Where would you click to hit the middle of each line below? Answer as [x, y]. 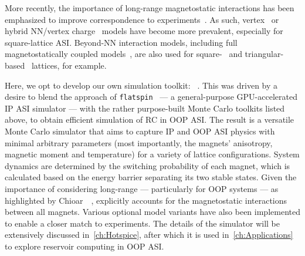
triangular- [264, 54]
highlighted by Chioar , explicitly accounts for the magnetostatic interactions [146, 200]
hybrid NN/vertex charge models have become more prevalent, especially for [144, 31]
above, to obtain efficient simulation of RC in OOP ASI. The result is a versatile [150, 119]
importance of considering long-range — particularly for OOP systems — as [142, 188]
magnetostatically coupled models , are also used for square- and [123, 54]
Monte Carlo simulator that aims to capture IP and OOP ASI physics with [140, 131]
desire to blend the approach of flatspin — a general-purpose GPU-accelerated [151, 97]
